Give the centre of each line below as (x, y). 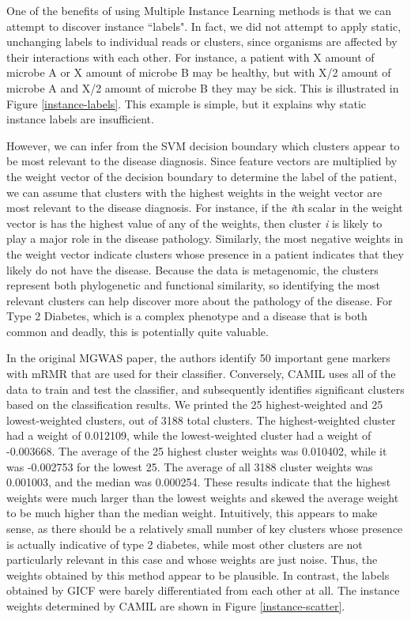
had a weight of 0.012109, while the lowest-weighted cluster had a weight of (189, 435)
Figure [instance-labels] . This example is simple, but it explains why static (186, 103)
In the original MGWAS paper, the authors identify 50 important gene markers (198, 358)
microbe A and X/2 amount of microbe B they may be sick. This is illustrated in (203, 87)
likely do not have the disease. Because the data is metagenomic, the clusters (192, 269)
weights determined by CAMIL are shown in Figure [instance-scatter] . (176, 605)
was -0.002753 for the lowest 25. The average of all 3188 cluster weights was (190, 466)
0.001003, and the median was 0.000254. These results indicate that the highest (199, 482)
